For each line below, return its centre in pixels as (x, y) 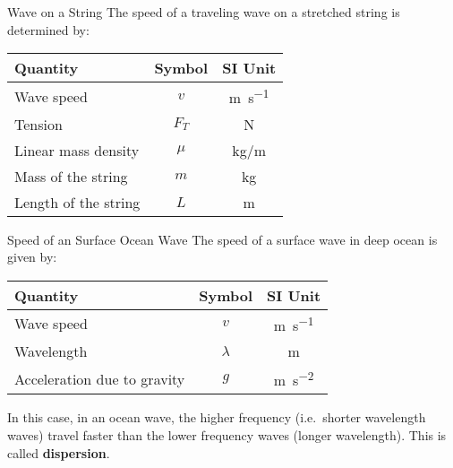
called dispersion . (59, 452)
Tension (38, 124)
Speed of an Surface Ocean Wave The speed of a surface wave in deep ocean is (222, 239)
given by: (32, 257)
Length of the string (77, 202)
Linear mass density (77, 150)
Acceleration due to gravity (100, 378)
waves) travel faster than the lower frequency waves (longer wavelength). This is (227, 434)
